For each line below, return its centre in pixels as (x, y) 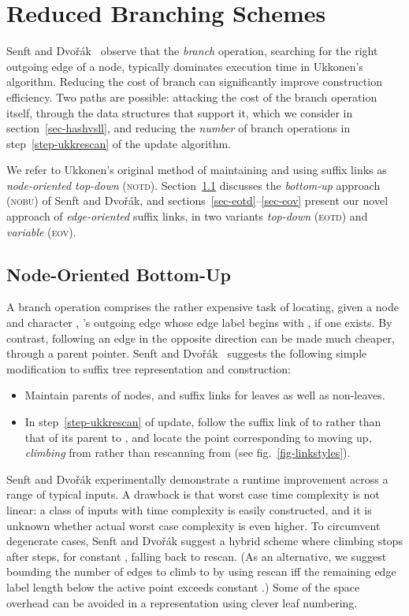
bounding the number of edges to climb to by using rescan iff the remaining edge (201, 571)
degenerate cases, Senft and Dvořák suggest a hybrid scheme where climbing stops (204, 541)
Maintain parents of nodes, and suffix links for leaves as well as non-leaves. (205, 395)
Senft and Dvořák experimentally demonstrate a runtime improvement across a (197, 479)
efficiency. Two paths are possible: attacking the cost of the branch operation (192, 96)
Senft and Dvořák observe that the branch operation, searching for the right (192, 51)
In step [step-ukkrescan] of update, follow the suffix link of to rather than (203, 422)
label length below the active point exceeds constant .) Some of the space (183, 586)
